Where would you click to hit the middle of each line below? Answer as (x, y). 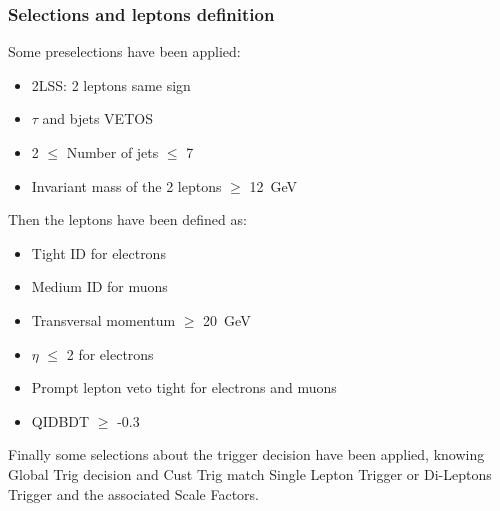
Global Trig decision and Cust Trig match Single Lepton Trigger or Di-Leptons (250, 473)
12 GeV (273, 185)
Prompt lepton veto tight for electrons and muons (184, 387)
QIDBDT (60, 420)
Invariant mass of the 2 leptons (126, 185)
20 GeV (227, 319)
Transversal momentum (103, 319)
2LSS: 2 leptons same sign (111, 84)
